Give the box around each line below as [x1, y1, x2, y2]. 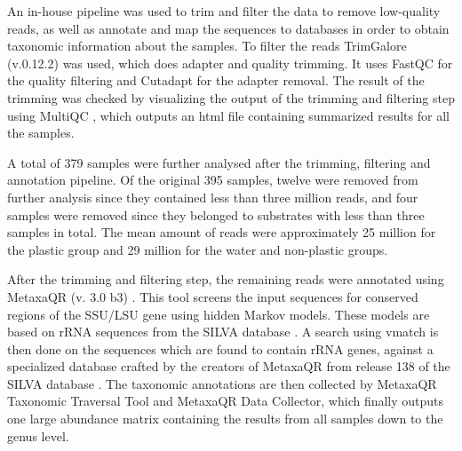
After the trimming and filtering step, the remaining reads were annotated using [7, 270, 444, 289]
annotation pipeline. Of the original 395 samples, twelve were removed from [7, 170, 418, 189]
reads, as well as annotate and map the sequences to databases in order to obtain [7, 19, 450, 37]
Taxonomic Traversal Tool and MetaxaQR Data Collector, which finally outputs [7, 392, 444, 410]
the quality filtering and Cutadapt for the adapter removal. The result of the [7, 71, 425, 90]
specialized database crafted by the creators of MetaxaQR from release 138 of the [7, 357, 450, 376]
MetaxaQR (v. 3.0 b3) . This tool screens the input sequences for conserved [7, 287, 418, 305]
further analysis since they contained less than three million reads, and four [7, 187, 418, 206]
